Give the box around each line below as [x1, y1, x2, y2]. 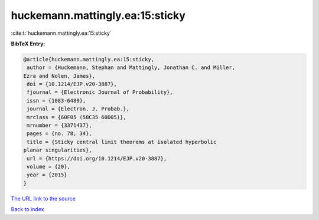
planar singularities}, [23, 147, 93, 153]
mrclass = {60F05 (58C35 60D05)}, [27, 114, 126, 120]
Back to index [11, 206, 44, 213]
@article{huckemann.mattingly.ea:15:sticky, [23, 56, 155, 63]
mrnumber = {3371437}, [27, 122, 93, 129]
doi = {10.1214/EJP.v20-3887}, [27, 81, 118, 88]
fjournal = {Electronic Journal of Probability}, [27, 89, 174, 96]
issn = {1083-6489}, [27, 97, 86, 104]
